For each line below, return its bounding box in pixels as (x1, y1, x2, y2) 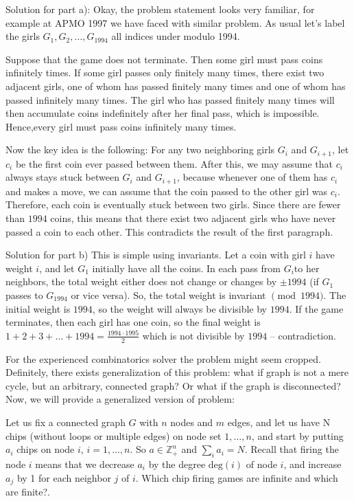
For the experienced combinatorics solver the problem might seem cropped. (5, 351, 321, 366)
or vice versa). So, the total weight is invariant (71, 288, 266, 302)
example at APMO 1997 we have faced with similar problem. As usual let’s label (5, 15, 345, 30)
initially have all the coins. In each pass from (92, 260, 281, 275)
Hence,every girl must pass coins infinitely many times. (5, 119, 237, 133)
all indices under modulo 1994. (111, 29, 240, 43)
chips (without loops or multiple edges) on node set (5, 428, 222, 443)
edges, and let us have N (227, 414, 331, 429)
